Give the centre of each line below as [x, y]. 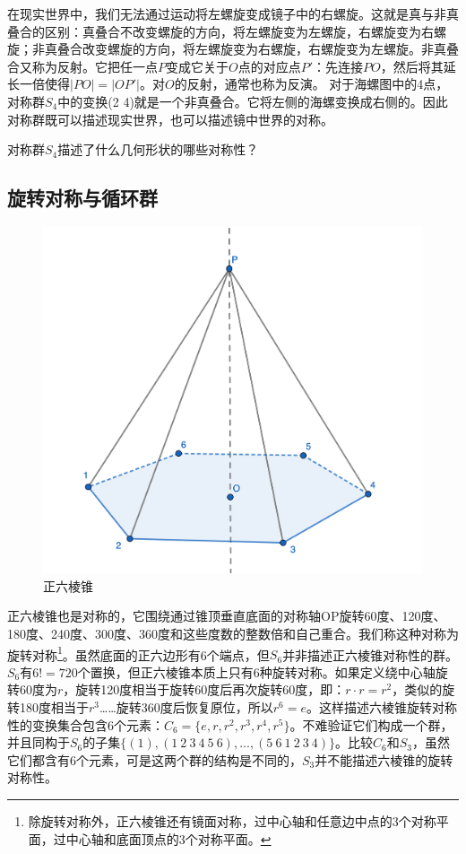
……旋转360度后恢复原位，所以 [186, 707]
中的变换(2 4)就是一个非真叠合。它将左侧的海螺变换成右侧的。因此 [253, 101]
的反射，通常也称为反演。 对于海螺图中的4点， [311, 84]
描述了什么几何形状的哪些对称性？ [158, 149]
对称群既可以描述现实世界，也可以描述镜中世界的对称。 [170, 119]
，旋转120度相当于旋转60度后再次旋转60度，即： [204, 689]
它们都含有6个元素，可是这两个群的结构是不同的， [155, 759]
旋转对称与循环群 [82, 198]
